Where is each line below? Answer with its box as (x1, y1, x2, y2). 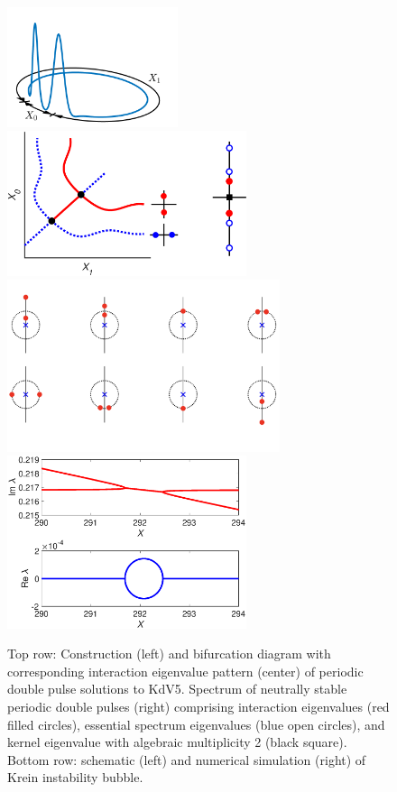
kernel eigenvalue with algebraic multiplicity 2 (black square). (7, 732, 347, 751)
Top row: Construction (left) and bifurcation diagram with (7, 644, 331, 663)
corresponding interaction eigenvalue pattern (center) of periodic (7, 661, 364, 680)
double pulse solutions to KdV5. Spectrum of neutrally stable (7, 679, 347, 698)
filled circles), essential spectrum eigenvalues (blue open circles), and (7, 714, 385, 733)
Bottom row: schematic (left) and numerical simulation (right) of (7, 750, 366, 769)
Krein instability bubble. (7, 768, 143, 787)
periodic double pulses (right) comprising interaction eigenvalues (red (7, 696, 390, 715)
